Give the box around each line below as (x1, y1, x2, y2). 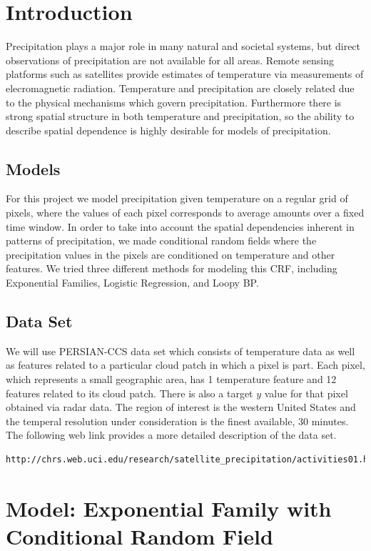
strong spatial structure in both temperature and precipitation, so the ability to (6, 109, 355, 124)
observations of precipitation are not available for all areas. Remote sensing (6, 52, 335, 67)
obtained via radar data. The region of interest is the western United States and (6, 399, 356, 415)
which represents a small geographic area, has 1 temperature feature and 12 (6, 372, 337, 387)
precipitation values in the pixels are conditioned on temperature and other (6, 247, 335, 262)
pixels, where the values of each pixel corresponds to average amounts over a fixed (6, 205, 365, 220)
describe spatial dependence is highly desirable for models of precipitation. (6, 122, 331, 137)
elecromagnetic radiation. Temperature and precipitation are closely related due (6, 80, 355, 95)
